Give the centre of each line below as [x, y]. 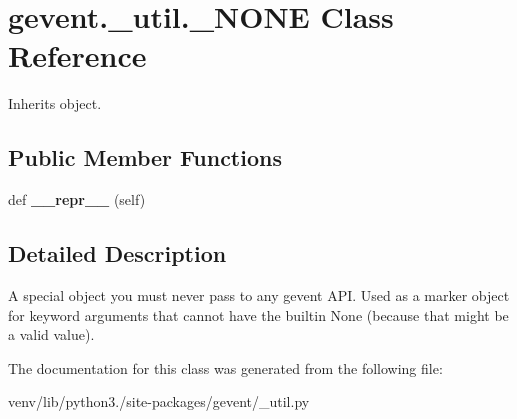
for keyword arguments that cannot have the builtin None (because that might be [258, 314]
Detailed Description [117, 253]
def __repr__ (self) [77, 199]
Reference [77, 55]
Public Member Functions [145, 157]
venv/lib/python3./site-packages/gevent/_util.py [159, 401]
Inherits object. [55, 103]
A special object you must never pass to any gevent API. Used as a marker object [259, 294]
